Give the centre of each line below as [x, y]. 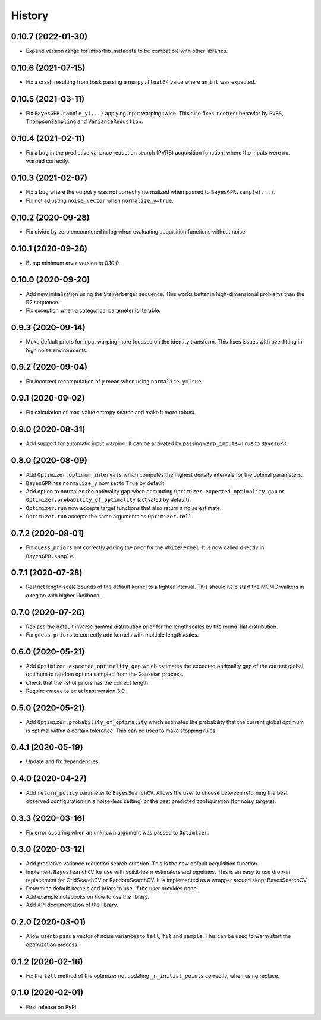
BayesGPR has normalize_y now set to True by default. [96, 483]
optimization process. [52, 945]
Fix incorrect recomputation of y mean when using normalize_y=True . [114, 381]
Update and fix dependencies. [63, 761]
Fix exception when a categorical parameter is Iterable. [93, 311]
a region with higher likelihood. [63, 595]
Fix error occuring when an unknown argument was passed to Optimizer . [117, 832]
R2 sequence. [43, 302]
